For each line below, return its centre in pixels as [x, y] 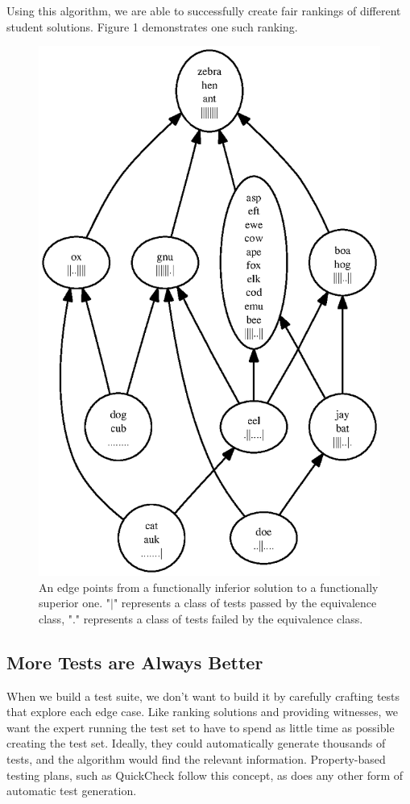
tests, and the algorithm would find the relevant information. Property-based [196, 758]
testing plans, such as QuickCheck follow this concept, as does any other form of [205, 775]
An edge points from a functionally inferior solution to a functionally [209, 587]
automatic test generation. [72, 791]
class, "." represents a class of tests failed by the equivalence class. [201, 618]
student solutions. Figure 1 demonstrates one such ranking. [152, 26]
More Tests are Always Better [135, 662]
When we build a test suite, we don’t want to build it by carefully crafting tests [203, 696]
